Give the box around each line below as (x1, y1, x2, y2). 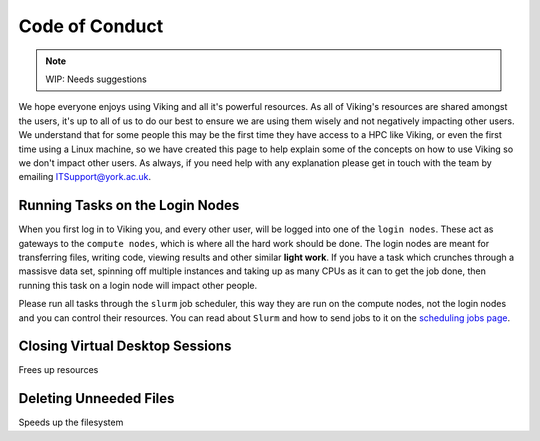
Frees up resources (18, 364, 99, 376)
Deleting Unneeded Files (18, 390, 175, 407)
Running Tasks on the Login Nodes (18, 197, 240, 214)
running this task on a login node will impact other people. (18, 279, 258, 291)
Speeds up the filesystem (18, 416, 124, 429)
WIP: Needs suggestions (45, 73, 147, 85)
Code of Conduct (18, 15, 164, 37)
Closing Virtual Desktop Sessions (18, 338, 232, 355)
